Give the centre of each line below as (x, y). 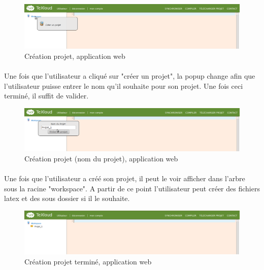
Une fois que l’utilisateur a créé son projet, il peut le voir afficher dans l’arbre (125, 178)
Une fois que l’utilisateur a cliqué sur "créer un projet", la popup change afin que (130, 75)
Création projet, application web (75, 56)
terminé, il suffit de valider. (46, 96)
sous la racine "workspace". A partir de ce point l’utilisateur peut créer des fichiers (132, 188)
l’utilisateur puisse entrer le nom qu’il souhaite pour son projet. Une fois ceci (124, 86)
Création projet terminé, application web (88, 261)
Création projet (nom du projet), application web (101, 159)
